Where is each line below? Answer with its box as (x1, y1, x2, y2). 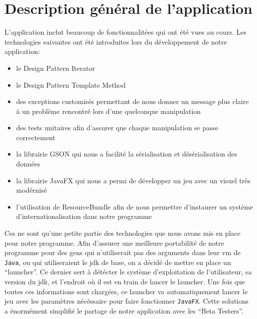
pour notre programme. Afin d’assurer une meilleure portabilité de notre (4, 237, 224, 248)
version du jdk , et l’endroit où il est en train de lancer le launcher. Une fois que (4, 276, 245, 287)
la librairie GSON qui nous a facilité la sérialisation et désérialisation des (16, 149, 237, 159)
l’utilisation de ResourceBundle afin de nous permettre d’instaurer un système (16, 201, 254, 212)
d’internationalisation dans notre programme (16, 211, 152, 221)
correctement (16, 132, 55, 142)
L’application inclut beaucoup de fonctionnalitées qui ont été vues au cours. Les (4, 27, 247, 37)
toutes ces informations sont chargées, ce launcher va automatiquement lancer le (4, 286, 248, 296)
